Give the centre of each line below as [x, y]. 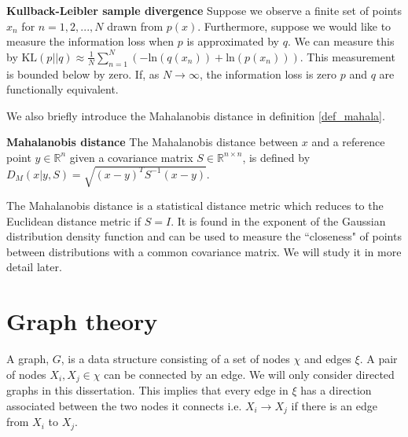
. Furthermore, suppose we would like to [294, 26]
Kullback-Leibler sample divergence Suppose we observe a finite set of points [204, 10]
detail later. [34, 267]
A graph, [28, 359]
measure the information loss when [90, 41]
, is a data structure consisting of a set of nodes [175, 359]
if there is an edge [334, 405]
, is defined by [276, 157]
